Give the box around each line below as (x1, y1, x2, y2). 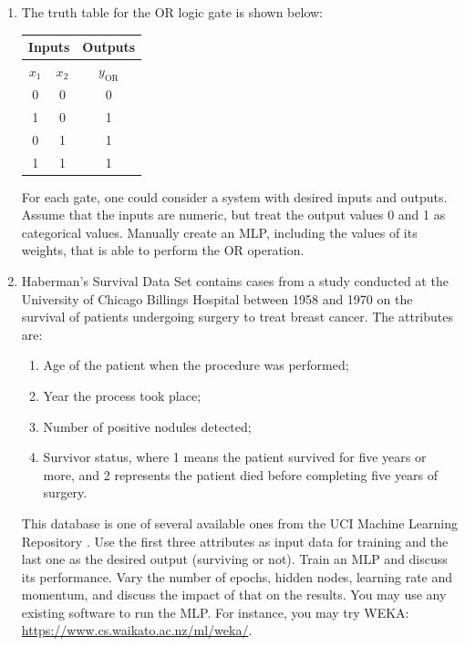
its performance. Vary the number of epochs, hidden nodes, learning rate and (21, 567, 453, 586)
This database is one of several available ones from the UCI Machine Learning (21, 513, 459, 532)
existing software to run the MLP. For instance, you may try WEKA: (21, 602, 409, 621)
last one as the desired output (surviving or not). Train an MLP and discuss (21, 549, 448, 569)
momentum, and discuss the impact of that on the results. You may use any (21, 585, 447, 604)
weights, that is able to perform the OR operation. (21, 241, 305, 260)
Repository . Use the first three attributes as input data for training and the (21, 531, 449, 550)
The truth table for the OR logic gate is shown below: (21, 3, 323, 21)
